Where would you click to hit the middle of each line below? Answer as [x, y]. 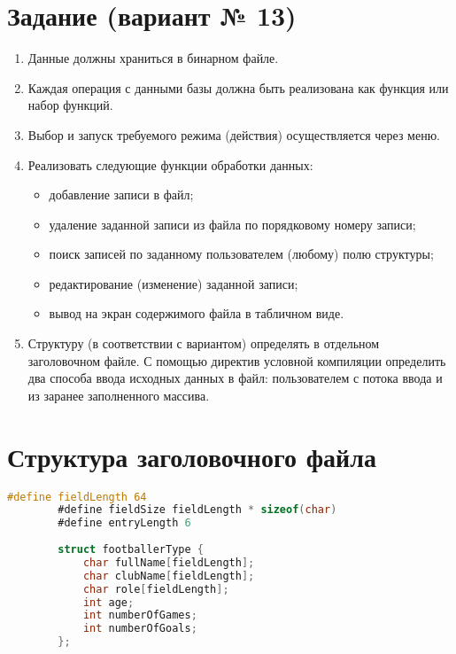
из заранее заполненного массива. [119, 395]
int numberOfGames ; [140, 615]
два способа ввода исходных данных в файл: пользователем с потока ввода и [235, 378]
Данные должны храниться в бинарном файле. [153, 58]
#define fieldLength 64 [77, 497]
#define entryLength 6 [124, 523]
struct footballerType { [131, 550]
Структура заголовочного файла [192, 456]
